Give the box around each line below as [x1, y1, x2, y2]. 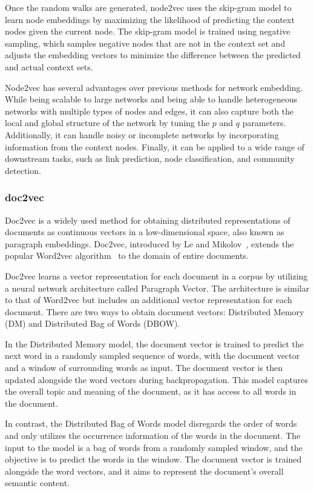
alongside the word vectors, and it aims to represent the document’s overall [5, 464, 284, 477]
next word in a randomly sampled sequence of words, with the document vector [5, 349, 300, 362]
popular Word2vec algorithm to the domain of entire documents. [5, 249, 249, 262]
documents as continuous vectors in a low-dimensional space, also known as [5, 225, 284, 238]
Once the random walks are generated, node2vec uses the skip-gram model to [5, 1, 292, 13]
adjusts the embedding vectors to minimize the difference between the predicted [5, 48, 301, 61]
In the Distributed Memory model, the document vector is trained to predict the [5, 337, 304, 350]
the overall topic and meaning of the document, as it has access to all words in [5, 385, 296, 398]
